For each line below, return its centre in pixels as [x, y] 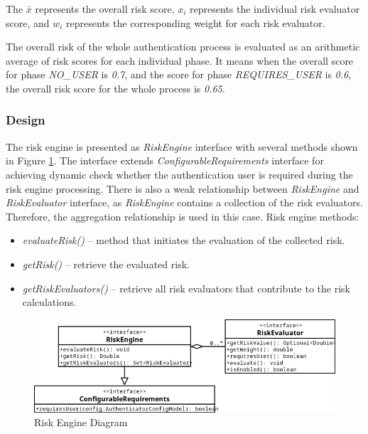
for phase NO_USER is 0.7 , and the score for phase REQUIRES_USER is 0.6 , [179, 74]
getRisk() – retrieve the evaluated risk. [106, 264]
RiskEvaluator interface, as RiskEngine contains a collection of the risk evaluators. [184, 202]
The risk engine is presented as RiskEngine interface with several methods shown [182, 146]
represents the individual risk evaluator [275, 9]
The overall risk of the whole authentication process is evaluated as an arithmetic [183, 47]
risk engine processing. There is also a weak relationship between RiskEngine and [183, 188]
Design [26, 120]
